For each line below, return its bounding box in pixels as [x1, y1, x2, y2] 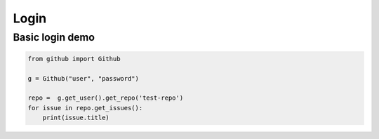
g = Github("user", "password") [27, 74, 140, 82]
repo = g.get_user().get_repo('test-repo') [27, 94, 184, 102]
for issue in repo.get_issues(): [27, 104, 143, 112]
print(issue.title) [42, 114, 110, 122]
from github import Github [27, 55, 121, 62]
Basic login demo [13, 31, 95, 44]
